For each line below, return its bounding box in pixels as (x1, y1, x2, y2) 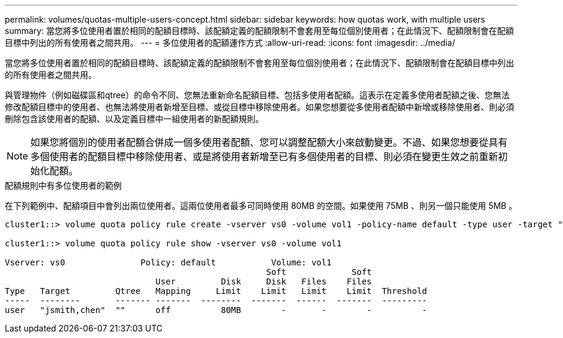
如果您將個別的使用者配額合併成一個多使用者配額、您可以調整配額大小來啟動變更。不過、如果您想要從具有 (30, 136, 508, 148)
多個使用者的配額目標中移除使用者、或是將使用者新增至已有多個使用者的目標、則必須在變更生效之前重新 (30, 151, 499, 162)
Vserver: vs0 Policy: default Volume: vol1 (5, 258, 332, 267)
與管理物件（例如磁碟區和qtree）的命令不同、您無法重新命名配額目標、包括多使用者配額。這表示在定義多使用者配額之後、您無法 (5, 90, 510, 100)
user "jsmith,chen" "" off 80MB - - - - (5, 305, 428, 315)
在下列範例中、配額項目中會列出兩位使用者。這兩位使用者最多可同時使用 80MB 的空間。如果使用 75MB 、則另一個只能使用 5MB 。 (5, 201, 517, 211)
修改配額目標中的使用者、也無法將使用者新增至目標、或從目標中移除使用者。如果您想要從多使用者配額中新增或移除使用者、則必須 (5, 102, 514, 112)
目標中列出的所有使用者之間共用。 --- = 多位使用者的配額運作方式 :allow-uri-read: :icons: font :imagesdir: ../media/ (5, 37, 456, 48)
